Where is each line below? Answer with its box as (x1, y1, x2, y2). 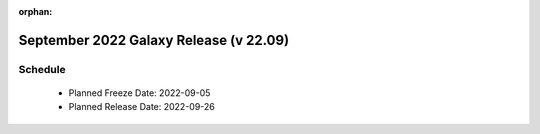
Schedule (18, 62, 66, 76)
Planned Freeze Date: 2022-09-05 (68, 86, 211, 99)
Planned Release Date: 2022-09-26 (68, 101, 215, 113)
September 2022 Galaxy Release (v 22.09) (18, 31, 290, 49)
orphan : (18, 6, 53, 17)
